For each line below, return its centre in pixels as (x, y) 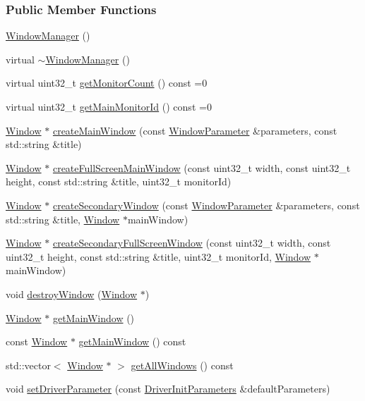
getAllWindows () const (182, 365)
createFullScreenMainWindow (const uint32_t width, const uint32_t (202, 167)
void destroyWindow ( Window (72, 294)
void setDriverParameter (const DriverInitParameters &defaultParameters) (168, 389)
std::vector (28, 365)
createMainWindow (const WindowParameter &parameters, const (195, 130)
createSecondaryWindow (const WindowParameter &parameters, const (206, 205)
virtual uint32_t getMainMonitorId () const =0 (109, 106)
